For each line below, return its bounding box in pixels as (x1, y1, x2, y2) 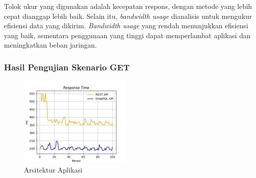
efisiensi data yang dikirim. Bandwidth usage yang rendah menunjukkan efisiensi (4, 20, 249, 31)
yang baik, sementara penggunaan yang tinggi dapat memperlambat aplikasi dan (4, 30, 251, 40)
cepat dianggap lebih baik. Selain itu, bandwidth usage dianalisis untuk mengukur (4, 10, 252, 21)
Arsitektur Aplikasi (24, 164, 83, 175)
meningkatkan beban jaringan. (4, 40, 97, 50)
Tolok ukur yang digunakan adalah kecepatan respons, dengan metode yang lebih (4, 1, 252, 11)
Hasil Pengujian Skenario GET (4, 60, 130, 73)
